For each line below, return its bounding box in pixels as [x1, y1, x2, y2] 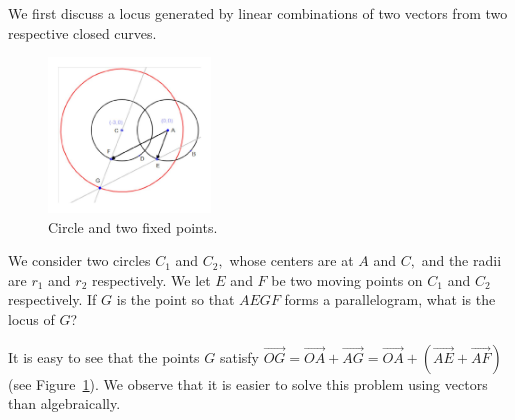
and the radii [421, 250, 502, 271]
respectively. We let [91, 269, 211, 290]
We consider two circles [8, 250, 151, 271]
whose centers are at [229, 250, 354, 271]
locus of [8, 308, 55, 329]
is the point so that [116, 289, 235, 310]
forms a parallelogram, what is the [284, 289, 496, 310]
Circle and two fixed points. [48, 216, 218, 237]
